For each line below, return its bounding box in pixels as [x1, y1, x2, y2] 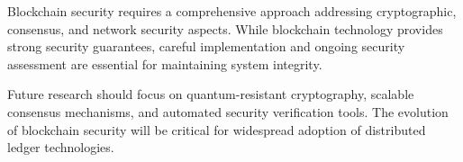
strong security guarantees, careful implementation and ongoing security [7, 37, 405, 56]
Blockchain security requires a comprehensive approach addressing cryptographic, [7, 2, 457, 20]
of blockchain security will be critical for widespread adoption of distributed [7, 120, 426, 139]
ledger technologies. [7, 138, 114, 157]
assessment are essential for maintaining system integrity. [7, 54, 322, 73]
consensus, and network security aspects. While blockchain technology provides [7, 19, 443, 38]
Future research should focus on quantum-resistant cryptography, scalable [7, 85, 414, 103]
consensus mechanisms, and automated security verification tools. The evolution [7, 102, 449, 121]
